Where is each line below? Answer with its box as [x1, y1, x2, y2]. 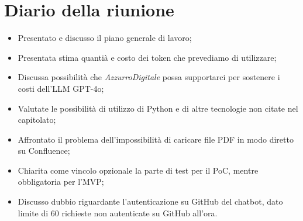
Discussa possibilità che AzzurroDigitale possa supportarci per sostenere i [18, 71, 280, 83]
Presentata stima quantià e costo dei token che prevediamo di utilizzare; [18, 51, 277, 63]
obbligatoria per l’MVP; [18, 175, 104, 188]
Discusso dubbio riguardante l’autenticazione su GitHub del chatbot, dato [18, 195, 283, 208]
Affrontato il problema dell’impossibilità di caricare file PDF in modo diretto [18, 133, 294, 145]
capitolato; [18, 113, 56, 126]
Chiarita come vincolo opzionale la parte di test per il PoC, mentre [18, 164, 259, 176]
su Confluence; [18, 144, 70, 157]
